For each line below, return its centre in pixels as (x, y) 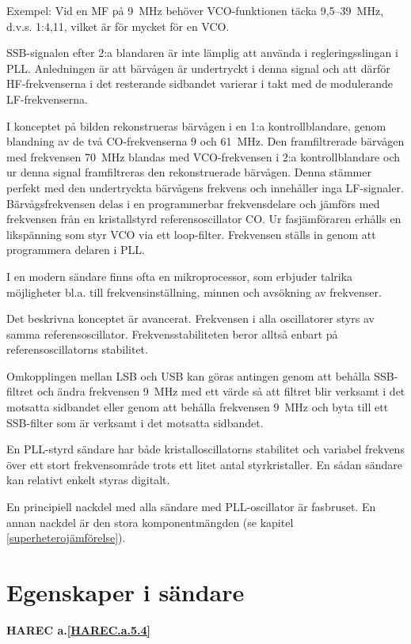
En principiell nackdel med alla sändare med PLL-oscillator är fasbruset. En (191, 507)
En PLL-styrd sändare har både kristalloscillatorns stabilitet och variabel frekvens (205, 449)
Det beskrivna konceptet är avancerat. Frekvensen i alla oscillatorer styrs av (190, 318)
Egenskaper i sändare (126, 592)
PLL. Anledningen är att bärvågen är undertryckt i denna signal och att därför (198, 68)
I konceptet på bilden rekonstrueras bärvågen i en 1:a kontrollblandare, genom (196, 125)
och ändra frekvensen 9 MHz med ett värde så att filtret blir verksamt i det (221, 391)
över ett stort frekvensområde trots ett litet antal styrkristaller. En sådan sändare (205, 464)
